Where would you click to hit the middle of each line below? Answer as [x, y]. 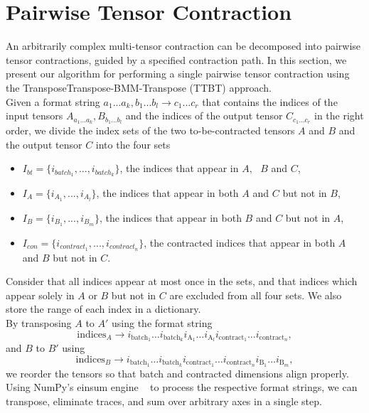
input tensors [34, 116]
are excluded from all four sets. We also [256, 295]
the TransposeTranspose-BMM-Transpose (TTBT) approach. [139, 87]
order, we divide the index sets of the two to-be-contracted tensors [150, 130]
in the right [339, 116]
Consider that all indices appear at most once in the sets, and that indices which [182, 281]
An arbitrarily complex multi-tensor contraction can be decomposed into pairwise [183, 46]
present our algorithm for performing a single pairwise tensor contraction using [178, 74]
